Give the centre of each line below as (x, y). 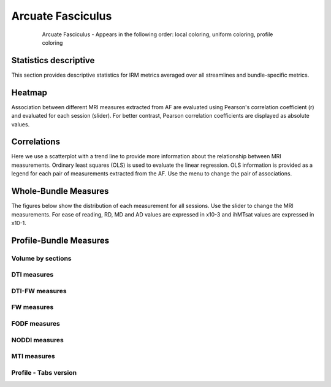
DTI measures (32, 275)
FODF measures (36, 323)
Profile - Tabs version (44, 372)
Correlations (36, 142)
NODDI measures (38, 340)
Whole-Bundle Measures (60, 191)
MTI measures (33, 356)
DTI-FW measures (39, 291)
